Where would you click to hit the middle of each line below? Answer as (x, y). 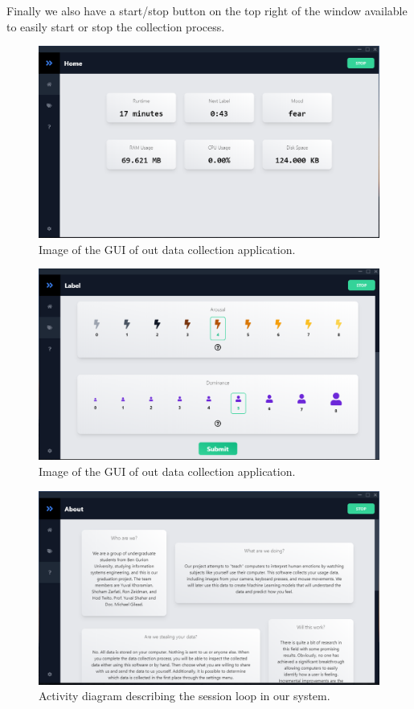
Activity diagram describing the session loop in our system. (184, 696)
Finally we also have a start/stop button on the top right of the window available (207, 10)
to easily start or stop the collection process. (116, 26)
